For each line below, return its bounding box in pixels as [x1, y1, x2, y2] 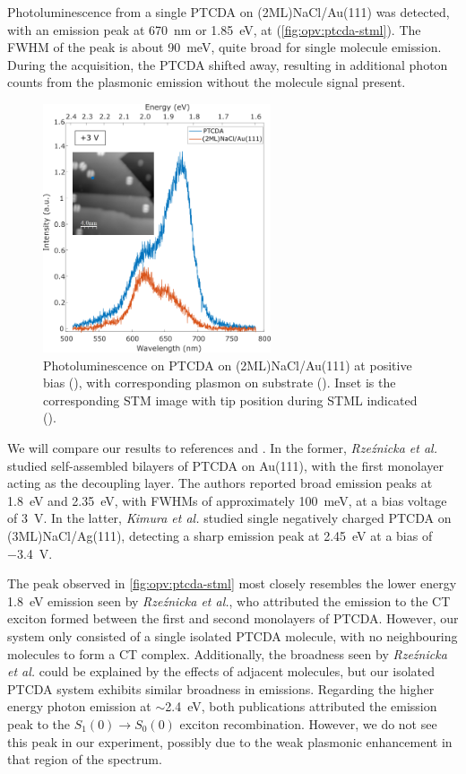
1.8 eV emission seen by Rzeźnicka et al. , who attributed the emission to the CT [7, 591, 451, 610]
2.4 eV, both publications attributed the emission [165, 697, 437, 716]
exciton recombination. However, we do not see [179, 714, 437, 733]
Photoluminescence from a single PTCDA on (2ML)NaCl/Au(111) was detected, [7, 3, 450, 21]
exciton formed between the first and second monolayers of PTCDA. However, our [7, 609, 459, 628]
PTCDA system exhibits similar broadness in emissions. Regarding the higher [7, 679, 435, 698]
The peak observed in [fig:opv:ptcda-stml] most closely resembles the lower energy [7, 574, 457, 593]
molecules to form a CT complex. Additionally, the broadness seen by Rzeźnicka [7, 644, 447, 663]
